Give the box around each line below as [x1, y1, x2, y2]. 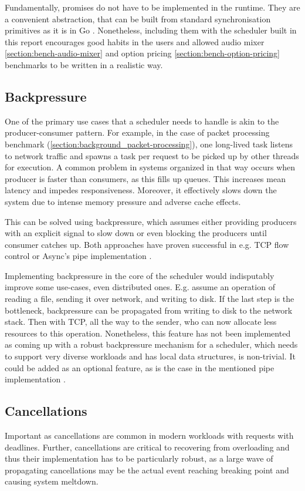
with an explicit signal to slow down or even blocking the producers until [5, 227, 267, 239]
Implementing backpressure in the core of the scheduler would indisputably [5, 269, 274, 281]
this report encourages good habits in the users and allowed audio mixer [5, 35, 265, 48]
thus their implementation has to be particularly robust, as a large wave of [5, 452, 273, 465]
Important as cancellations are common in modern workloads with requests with [5, 429, 294, 442]
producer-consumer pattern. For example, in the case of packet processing [5, 126, 270, 139]
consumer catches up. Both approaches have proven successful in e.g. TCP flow [5, 238, 289, 250]
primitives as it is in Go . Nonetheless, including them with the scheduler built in [5, 24, 297, 36]
